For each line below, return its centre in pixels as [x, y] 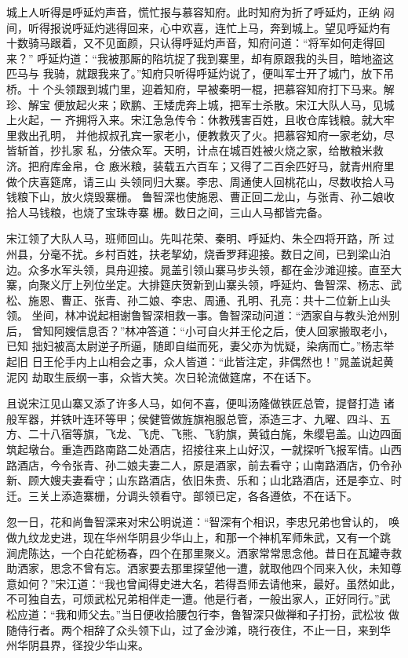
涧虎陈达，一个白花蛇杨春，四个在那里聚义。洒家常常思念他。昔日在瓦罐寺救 [204, 552]
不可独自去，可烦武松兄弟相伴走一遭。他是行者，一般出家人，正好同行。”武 [199, 599]
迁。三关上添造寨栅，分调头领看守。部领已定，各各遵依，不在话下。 [182, 495]
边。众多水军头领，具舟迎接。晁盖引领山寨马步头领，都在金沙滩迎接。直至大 [204, 269]
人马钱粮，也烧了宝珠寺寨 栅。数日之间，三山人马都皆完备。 [173, 212]
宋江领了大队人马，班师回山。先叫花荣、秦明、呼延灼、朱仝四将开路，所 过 [200, 238]
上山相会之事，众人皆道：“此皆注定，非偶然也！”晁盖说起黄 [240, 362]
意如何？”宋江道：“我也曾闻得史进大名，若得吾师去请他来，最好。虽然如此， [204, 583]
